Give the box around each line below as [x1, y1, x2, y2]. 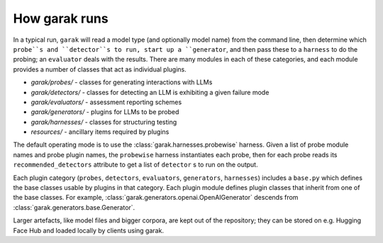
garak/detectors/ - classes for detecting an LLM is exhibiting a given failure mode [30, 88, 270, 96]
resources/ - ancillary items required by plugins [30, 128, 170, 136]
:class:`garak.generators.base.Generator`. [13, 203, 135, 212]
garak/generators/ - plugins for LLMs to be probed [30, 108, 179, 116]
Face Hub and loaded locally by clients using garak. [13, 226, 165, 234]
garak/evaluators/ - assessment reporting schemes [30, 98, 182, 106]
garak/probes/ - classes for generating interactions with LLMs [30, 78, 213, 86]
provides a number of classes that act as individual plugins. [13, 64, 187, 74]
